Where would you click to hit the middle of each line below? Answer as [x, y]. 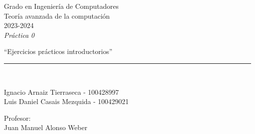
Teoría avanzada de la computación [57, 15]
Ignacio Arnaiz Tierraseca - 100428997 [62, 92]
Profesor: [17, 118]
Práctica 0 [19, 35]
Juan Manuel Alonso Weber [46, 127]
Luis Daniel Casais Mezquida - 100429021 [66, 101]
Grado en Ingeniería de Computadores [62, 6]
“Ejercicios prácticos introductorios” [58, 51]
